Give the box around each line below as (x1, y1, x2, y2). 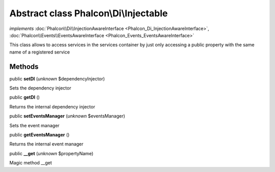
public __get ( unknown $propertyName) (9, 150, 94, 156)
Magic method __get (9, 160, 52, 166)
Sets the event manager (9, 122, 60, 128)
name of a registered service (9, 49, 70, 55)
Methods (9, 62, 39, 71)
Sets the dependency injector (9, 85, 71, 91)
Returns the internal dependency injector (9, 103, 95, 109)
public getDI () (9, 94, 40, 100)
